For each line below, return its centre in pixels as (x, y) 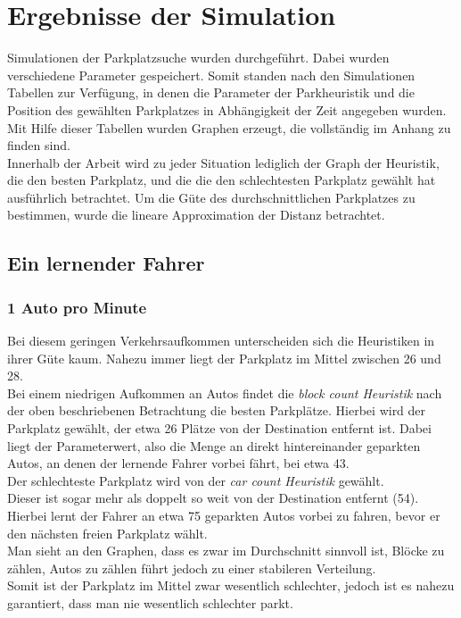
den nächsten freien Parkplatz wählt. (107, 533)
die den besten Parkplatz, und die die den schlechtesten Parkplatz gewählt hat (222, 180)
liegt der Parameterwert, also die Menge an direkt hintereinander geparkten (214, 445)
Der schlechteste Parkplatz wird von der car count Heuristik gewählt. (196, 480)
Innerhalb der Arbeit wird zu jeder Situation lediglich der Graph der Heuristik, (223, 162)
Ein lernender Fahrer (106, 263)
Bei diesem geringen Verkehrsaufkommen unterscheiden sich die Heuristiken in (221, 341)
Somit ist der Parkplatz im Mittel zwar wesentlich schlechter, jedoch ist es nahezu (231, 585)
